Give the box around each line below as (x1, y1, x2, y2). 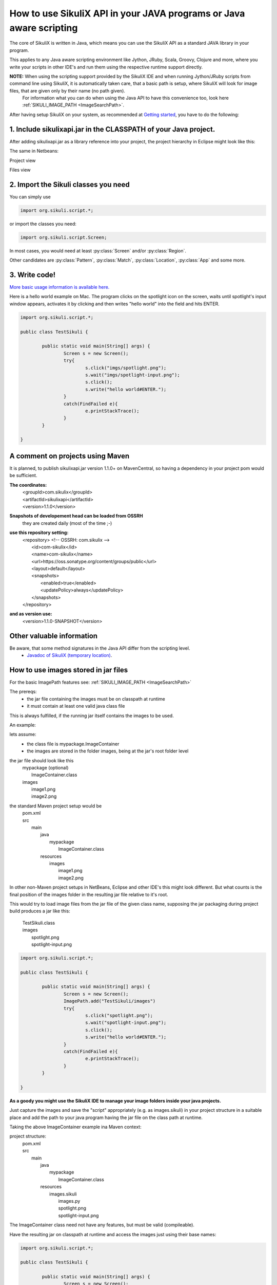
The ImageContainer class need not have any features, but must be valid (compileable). (9, 1222, 195, 1228)
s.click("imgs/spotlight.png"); (85, 365, 167, 371)
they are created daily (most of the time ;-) (22, 520, 112, 526)
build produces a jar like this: (9, 908, 70, 914)
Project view (9, 157, 36, 163)
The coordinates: (9, 482, 47, 488)
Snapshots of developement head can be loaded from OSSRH (9, 513, 143, 519)
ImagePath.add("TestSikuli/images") (63, 998, 156, 1004)
